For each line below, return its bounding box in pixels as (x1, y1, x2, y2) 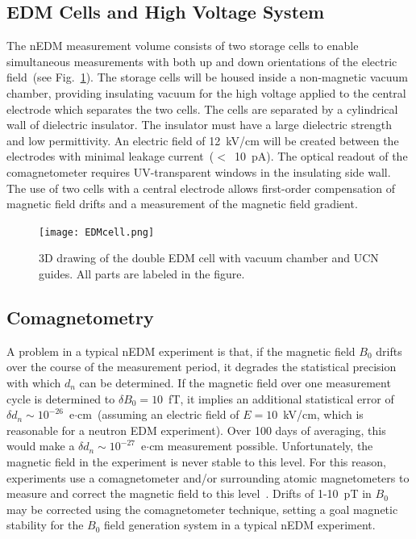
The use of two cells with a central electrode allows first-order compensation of (6, 179, 395, 196)
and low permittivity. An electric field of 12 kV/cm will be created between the (6, 132, 399, 148)
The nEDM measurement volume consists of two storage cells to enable (6, 37, 359, 54)
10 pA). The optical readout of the (234, 148, 408, 165)
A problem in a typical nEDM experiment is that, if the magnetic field (6, 342, 356, 359)
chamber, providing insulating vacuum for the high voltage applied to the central (6, 84, 406, 101)
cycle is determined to (6, 390, 115, 407)
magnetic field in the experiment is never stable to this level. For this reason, (6, 453, 386, 470)
